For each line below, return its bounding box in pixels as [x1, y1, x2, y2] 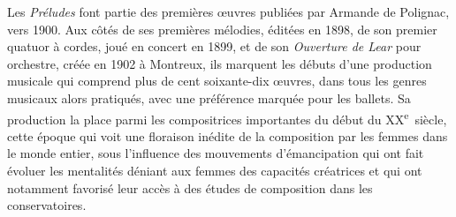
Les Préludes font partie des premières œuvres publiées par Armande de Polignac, [7, 3, 450, 20]
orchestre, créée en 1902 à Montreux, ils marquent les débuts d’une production [7, 54, 432, 72]
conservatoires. [7, 196, 87, 214]
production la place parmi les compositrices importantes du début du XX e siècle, [7, 107, 447, 128]
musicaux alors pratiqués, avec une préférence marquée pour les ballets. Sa [7, 88, 411, 107]
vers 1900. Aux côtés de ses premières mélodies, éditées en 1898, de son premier [7, 19, 437, 38]
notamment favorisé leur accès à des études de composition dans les [7, 178, 373, 197]
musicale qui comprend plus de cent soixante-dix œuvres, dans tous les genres [7, 71, 427, 90]
